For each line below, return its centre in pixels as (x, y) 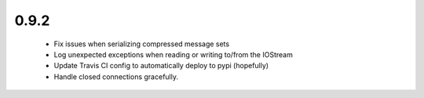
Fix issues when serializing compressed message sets (142, 44)
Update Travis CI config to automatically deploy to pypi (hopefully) (161, 66)
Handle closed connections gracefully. (116, 76)
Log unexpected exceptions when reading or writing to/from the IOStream (174, 54)
